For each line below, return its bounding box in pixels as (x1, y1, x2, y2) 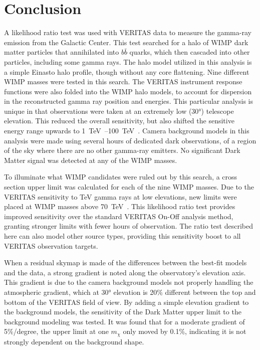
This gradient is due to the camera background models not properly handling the (4, 277, 253, 287)
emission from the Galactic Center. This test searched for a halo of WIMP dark (4, 37, 248, 47)
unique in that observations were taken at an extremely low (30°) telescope (4, 105, 234, 116)
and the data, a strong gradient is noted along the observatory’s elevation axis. (4, 267, 246, 277)
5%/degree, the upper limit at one (4, 326, 109, 336)
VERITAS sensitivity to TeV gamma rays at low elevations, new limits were (4, 191, 237, 202)
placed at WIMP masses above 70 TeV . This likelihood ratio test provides (4, 201, 235, 212)
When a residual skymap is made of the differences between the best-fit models (4, 257, 247, 268)
